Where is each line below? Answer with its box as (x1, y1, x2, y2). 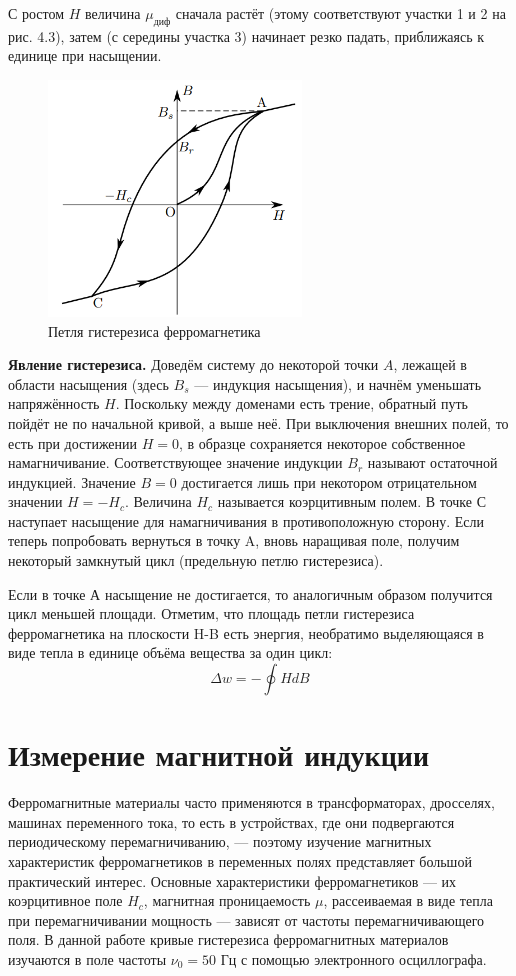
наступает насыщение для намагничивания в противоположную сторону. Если (8, 510, 484, 531)
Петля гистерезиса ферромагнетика (48, 320, 261, 341)
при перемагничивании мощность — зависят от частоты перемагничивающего (8, 909, 485, 930)
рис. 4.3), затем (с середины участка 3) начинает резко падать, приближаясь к (8, 25, 485, 46)
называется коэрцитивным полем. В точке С (217, 491, 486, 512)
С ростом (8, 3, 65, 23)
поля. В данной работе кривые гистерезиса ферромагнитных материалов (8, 929, 449, 950)
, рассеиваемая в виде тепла (323, 890, 493, 911)
